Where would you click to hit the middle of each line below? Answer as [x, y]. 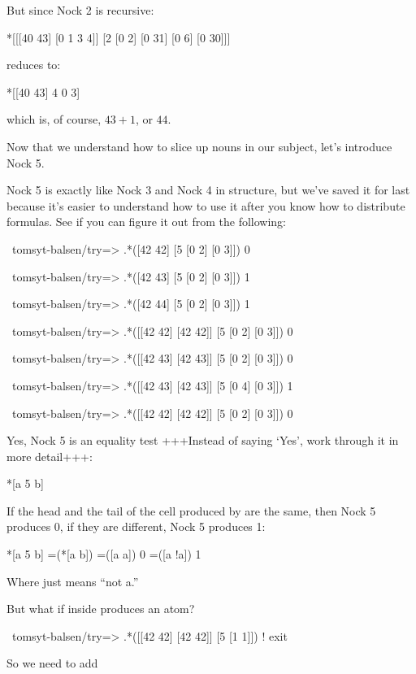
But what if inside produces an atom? [101, 609]
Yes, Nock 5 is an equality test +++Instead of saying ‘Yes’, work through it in [203, 440]
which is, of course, [54, 119]
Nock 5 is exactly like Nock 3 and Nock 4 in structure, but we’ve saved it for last [208, 190]
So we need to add [52, 663]
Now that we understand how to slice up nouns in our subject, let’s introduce [199, 146]
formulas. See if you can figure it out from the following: [146, 222]
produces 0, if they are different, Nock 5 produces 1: [136, 526]
